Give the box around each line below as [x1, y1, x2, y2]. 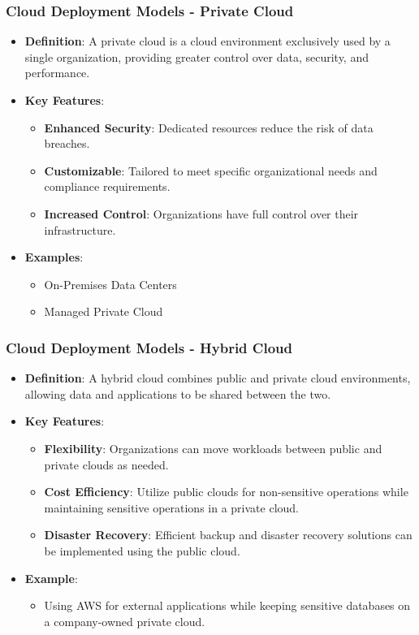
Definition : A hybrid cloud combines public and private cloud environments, [24, 369, 411, 387]
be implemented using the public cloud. [44, 542, 240, 559]
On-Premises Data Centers [44, 275, 177, 292]
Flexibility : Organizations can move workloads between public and [44, 439, 382, 456]
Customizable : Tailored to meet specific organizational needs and [44, 162, 378, 179]
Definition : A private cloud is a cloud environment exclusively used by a [24, 32, 391, 50]
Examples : [24, 248, 84, 266]
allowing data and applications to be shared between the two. [24, 385, 331, 402]
